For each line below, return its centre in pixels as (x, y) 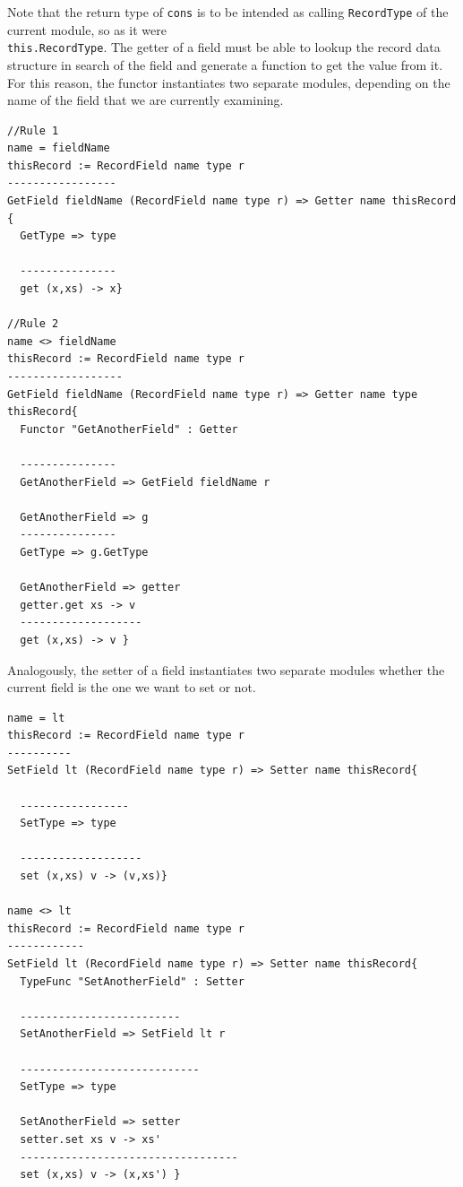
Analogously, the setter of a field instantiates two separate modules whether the (226, 669)
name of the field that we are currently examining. (146, 100)
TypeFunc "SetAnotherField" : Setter (132, 981)
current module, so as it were (87, 29)
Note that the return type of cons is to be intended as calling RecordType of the (228, 12)
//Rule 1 (33, 130)
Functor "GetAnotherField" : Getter (129, 429)
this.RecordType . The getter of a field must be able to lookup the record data (224, 47)
